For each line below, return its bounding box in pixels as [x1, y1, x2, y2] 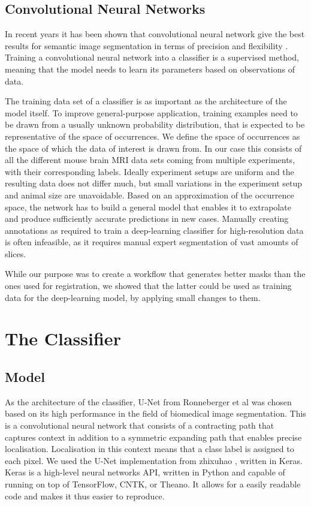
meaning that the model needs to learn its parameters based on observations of [5, 62, 295, 75]
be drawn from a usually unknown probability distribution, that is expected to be [5, 118, 305, 131]
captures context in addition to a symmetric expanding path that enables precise [5, 430, 302, 443]
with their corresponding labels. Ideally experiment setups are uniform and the [5, 165, 294, 177]
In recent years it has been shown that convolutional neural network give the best [5, 28, 305, 40]
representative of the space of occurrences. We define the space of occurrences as [5, 129, 300, 142]
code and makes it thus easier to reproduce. [5, 489, 165, 502]
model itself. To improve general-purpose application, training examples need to [5, 106, 298, 119]
